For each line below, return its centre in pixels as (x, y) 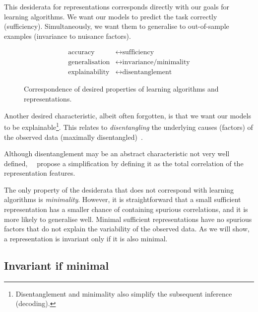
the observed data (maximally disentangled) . (73, 137)
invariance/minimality (156, 62)
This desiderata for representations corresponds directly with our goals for (117, 6)
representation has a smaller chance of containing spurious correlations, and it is (126, 209)
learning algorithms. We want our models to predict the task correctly (111, 16)
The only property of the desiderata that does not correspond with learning (119, 189)
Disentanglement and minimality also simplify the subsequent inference (124, 293)
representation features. (40, 173)
